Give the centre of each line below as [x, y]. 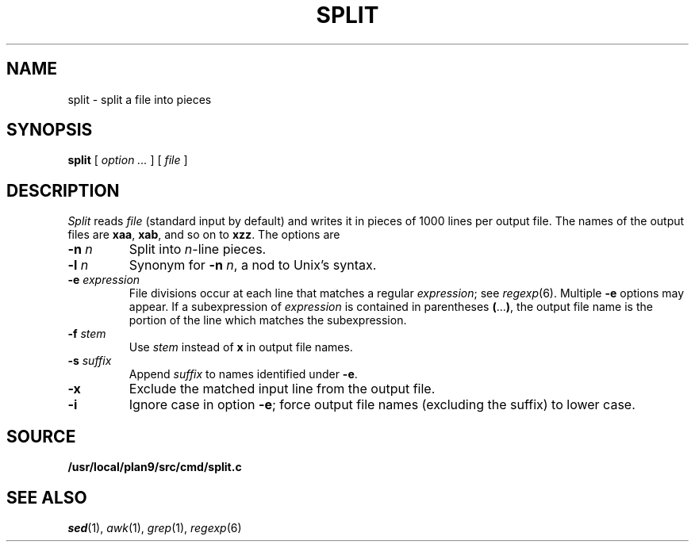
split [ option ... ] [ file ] [128, 160]
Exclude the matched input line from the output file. [282, 389]
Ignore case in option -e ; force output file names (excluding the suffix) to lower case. [382, 405]
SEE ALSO [47, 497]
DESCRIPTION [63, 190]
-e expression [104, 280]
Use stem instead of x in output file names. [241, 347]
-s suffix [90, 361]
